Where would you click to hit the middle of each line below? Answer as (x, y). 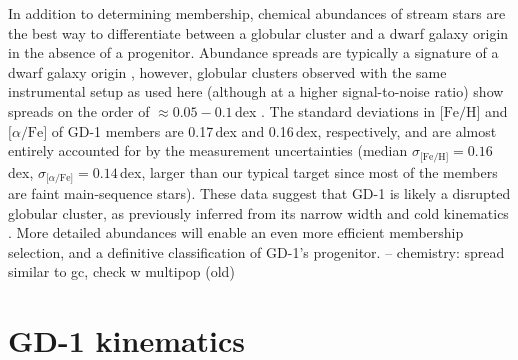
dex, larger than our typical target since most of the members (309, 171)
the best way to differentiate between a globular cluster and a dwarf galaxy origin (258, 32)
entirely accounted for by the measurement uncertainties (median (208, 150)
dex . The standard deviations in (335, 110)
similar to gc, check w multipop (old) (121, 271)
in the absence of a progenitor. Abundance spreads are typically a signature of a (253, 52)
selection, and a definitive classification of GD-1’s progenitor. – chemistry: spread (256, 251)
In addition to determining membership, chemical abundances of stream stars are (257, 13)
